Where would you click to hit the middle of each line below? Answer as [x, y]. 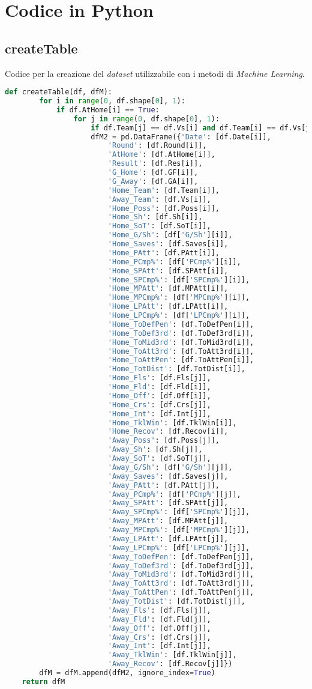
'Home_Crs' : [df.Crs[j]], [159, 405]
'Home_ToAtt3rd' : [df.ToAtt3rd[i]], [181, 351]
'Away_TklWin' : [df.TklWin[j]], [172, 655]
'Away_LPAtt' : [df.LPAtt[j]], [168, 539]
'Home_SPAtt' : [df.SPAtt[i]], [168, 271]
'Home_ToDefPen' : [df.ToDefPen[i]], [181, 324]
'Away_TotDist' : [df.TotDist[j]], [176, 602]
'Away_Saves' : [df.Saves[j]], [168, 476]
